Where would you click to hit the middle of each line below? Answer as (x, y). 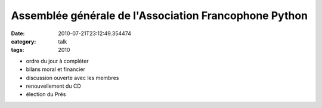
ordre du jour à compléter (57, 61)
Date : (18, 33)
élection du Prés (46, 94)
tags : (18, 50)
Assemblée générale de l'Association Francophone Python (160, 16)
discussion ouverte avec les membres (72, 78)
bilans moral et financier (56, 69)
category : (24, 41)
